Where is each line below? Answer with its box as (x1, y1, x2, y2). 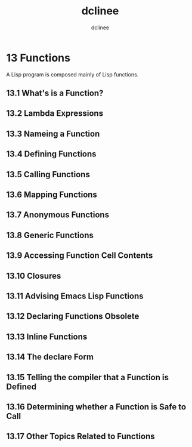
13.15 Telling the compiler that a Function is (6, 372, 169, 383)
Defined (6, 381, 37, 391)
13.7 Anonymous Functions (6, 210, 109, 220)
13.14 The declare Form (6, 352, 94, 362)
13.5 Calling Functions (6, 169, 91, 180)
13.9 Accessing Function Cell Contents (6, 251, 153, 261)
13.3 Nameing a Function (6, 128, 100, 138)
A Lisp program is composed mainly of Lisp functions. (6, 70, 139, 78)
